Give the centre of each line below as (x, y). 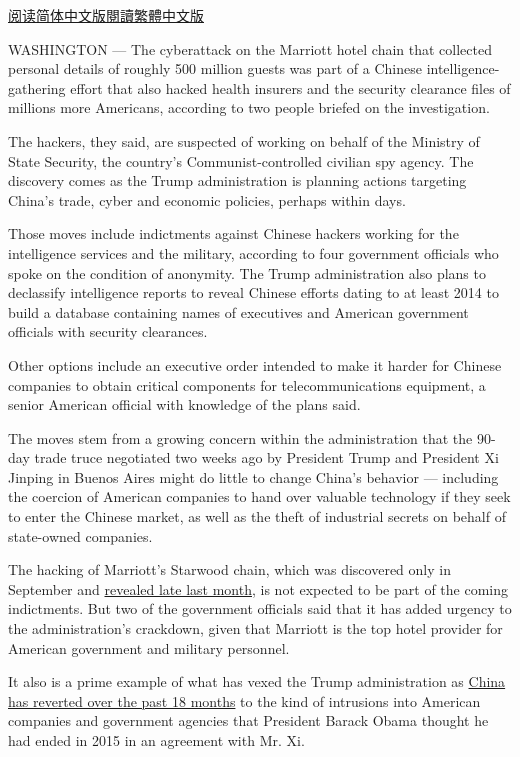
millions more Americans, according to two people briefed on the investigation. (249, 107)
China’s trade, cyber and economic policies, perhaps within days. (207, 199)
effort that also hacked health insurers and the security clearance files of (290, 87)
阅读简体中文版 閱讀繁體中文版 (106, 15)
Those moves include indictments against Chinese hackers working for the (233, 233)
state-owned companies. (80, 535)
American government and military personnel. (149, 647)
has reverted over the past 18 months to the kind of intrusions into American (244, 700)
